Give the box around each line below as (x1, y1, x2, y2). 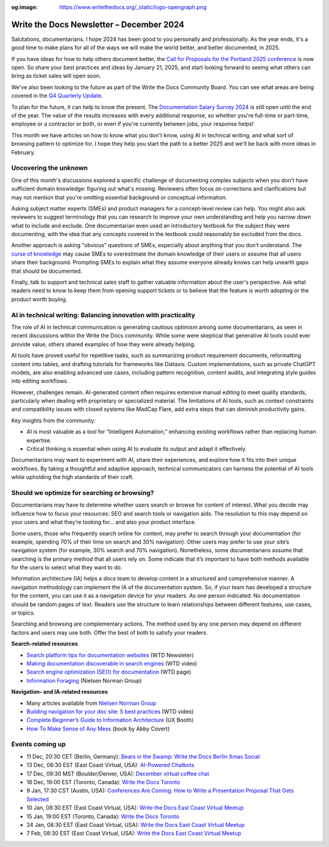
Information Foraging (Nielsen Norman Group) (26, 677, 143, 684)
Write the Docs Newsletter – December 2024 (11, 19, 185, 30)
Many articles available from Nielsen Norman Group (26, 699, 157, 707)
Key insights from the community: (11, 417, 96, 424)
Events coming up (11, 740, 66, 749)
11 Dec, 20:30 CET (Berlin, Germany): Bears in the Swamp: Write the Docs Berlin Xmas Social (26, 752, 260, 760)
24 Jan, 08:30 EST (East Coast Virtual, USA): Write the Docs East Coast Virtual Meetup (26, 821, 245, 828)
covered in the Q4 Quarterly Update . (11, 92, 103, 99)
